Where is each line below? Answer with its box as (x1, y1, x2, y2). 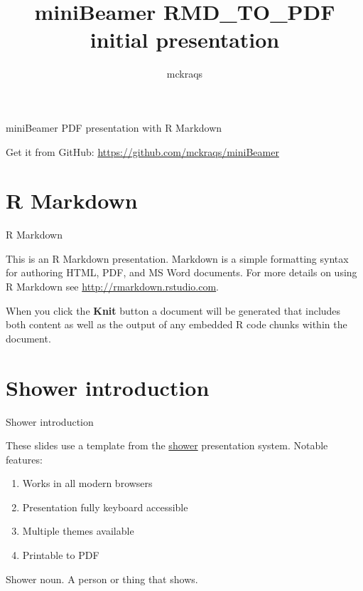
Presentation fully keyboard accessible (22, 499, 188, 514)
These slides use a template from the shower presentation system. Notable (6, 438, 328, 453)
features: (6, 451, 43, 466)
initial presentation (90, 25, 280, 54)
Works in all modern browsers (22, 476, 153, 491)
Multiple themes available (22, 523, 134, 538)
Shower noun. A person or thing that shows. (6, 571, 198, 586)
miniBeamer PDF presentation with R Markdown (6, 120, 222, 135)
